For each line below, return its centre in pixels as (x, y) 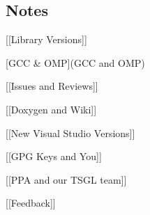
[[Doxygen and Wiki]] (51, 109)
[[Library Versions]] (46, 39)
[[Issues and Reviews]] (52, 86)
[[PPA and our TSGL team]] (66, 179)
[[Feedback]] (31, 203)
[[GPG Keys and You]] (54, 156)
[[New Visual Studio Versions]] (70, 133)
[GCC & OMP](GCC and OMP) (75, 62)
